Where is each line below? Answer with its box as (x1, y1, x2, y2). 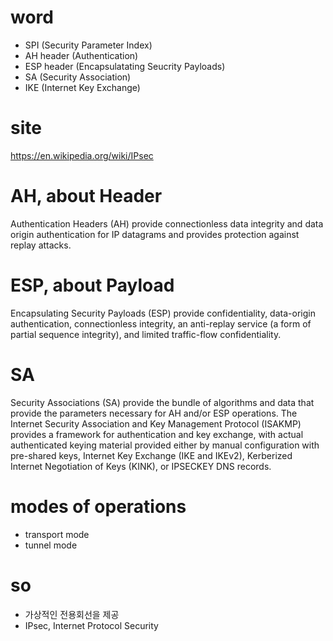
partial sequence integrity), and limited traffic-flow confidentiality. (10, 328, 282, 340)
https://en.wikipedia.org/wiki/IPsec (10, 149, 154, 161)
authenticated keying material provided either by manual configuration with (10, 439, 320, 451)
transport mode (24, 528, 90, 540)
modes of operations (10, 495, 187, 518)
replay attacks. (10, 239, 72, 251)
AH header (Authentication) (24, 49, 139, 61)
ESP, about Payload (10, 274, 175, 296)
